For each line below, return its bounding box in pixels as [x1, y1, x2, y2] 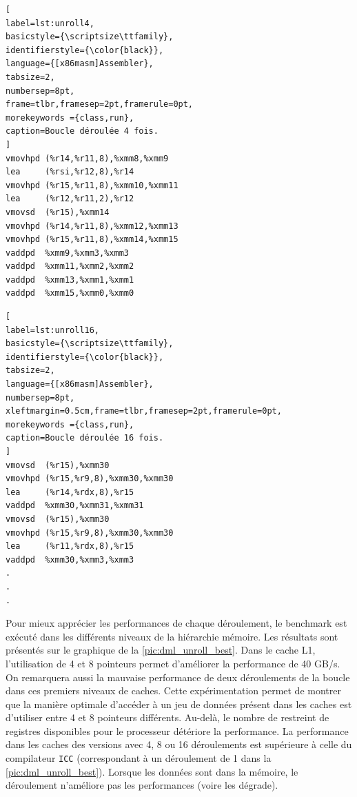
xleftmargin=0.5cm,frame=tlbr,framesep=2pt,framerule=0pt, [6, 406, 282, 416]
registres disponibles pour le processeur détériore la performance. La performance [6, 723, 349, 738]
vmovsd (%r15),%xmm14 [6, 207, 110, 217]
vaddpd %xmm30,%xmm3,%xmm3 [6, 554, 134, 565]
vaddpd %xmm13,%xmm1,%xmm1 [6, 274, 134, 285]
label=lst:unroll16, [6, 325, 100, 335]
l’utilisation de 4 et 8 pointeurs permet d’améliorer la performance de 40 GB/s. [6, 656, 340, 670]
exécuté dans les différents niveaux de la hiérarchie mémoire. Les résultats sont [6, 629, 338, 643]
